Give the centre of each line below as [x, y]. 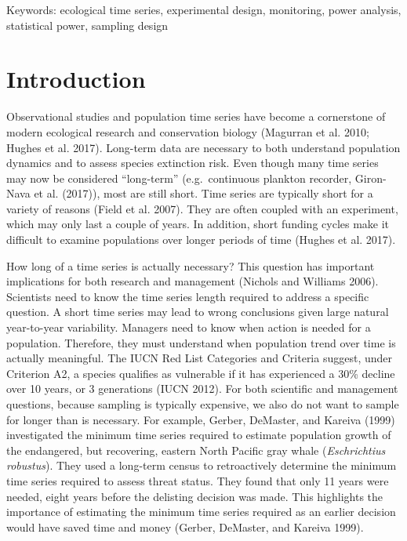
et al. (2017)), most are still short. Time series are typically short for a [203, 193]
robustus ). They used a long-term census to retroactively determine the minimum [202, 465]
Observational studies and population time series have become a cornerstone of [196, 116]
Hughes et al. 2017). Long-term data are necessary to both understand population [203, 147]
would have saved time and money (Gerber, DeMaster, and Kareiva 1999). [185, 526]
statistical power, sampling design [87, 25]
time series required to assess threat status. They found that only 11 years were [198, 480]
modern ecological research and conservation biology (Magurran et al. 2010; [188, 131]
